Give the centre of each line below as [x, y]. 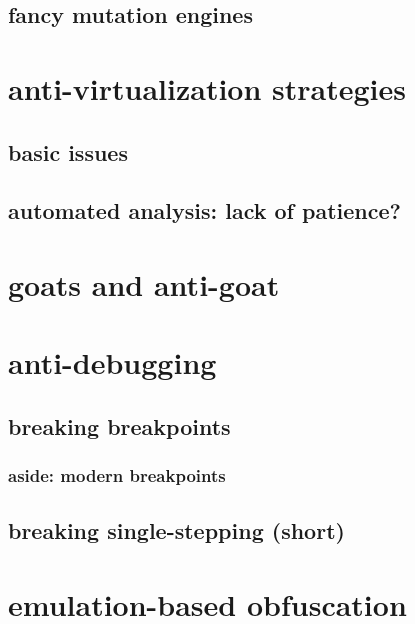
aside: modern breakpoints [117, 475]
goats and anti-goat [144, 283]
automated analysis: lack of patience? [204, 210]
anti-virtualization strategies [207, 87]
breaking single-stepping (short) [176, 530]
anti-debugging [112, 362]
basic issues [68, 151]
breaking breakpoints [119, 425]
